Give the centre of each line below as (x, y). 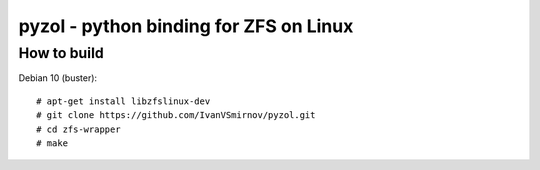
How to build (61, 53)
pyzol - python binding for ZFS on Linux (186, 26)
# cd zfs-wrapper (78, 129)
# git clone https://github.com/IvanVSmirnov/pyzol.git (176, 115)
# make (52, 143)
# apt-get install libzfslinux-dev (123, 101)
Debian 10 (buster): (58, 78)
